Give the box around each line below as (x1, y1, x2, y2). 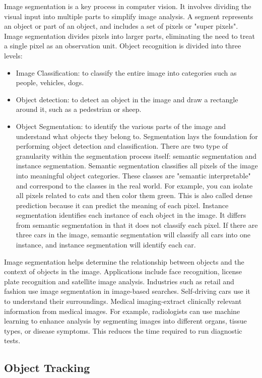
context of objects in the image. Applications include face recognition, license (4, 266, 242, 277)
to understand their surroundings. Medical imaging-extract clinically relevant (4, 296, 242, 306)
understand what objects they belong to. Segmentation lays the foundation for (16, 131, 258, 141)
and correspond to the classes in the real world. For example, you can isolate (16, 180, 253, 191)
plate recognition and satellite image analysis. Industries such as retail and (4, 276, 234, 286)
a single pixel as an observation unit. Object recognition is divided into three (4, 40, 241, 51)
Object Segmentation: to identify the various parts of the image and (16, 120, 226, 131)
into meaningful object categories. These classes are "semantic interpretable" (16, 170, 251, 180)
